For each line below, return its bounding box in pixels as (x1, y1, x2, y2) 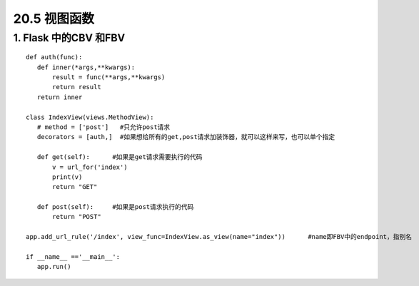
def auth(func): (26, 53, 83, 61)
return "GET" (52, 183, 98, 191)
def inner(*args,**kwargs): (36, 63, 136, 71)
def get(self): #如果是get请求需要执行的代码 (36, 153, 203, 161)
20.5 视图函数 (13, 11, 94, 26)
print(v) (52, 173, 83, 181)
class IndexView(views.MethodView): (26, 113, 154, 121)
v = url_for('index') (52, 163, 128, 171)
